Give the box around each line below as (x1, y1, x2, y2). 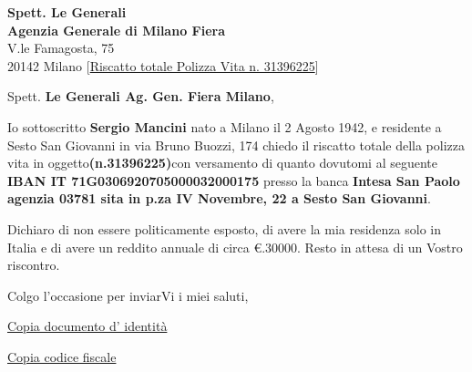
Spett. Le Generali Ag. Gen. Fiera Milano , (7, 87, 274, 106)
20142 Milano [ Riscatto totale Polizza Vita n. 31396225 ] (7, 56, 319, 75)
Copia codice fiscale (7, 346, 117, 366)
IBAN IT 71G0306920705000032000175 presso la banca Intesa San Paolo (7, 170, 460, 190)
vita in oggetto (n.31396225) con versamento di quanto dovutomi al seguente (7, 153, 438, 172)
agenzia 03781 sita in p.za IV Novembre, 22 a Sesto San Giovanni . (7, 189, 431, 208)
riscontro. (7, 255, 60, 274)
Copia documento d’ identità (7, 316, 168, 336)
